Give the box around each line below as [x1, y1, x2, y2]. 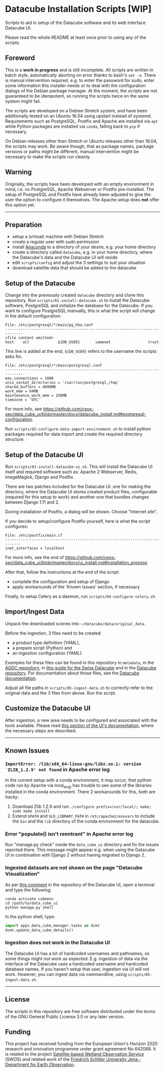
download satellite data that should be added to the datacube [12, 265, 137, 271]
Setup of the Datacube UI [5, 451, 83, 459]
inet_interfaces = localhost [5, 546, 65, 551]
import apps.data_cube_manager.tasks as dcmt [5, 923, 100, 928]
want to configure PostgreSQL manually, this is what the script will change [5, 308, 156, 314]
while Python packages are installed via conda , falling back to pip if [5, 123, 140, 129]
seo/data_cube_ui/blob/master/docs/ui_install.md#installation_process [5, 560, 148, 565]
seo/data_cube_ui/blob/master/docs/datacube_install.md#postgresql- [5, 411, 146, 417]
